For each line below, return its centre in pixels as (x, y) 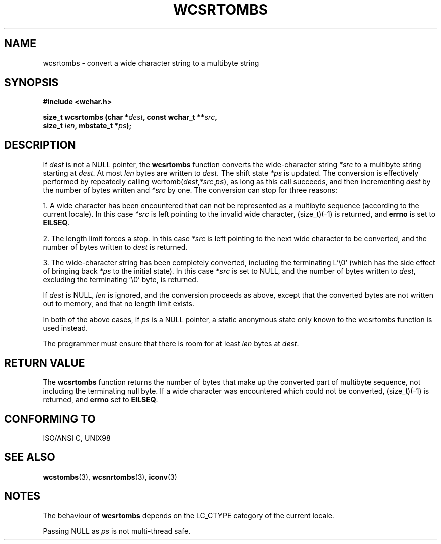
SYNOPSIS (31, 83)
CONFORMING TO (50, 419)
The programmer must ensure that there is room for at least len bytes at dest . (171, 344)
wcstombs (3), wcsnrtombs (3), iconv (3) (110, 477)
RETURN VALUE (45, 363)
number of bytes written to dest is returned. (115, 247)
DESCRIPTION (40, 145)
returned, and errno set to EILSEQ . (100, 400)
